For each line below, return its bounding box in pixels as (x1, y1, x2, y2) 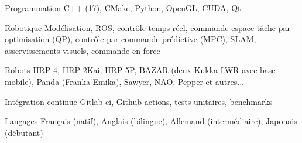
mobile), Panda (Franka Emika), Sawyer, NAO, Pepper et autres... (5, 75, 244, 87)
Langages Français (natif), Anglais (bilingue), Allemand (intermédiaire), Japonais (5, 115, 297, 127)
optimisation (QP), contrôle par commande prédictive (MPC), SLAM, (5, 33, 256, 45)
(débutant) (5, 126, 43, 138)
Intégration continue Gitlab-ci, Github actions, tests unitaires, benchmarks (5, 95, 273, 107)
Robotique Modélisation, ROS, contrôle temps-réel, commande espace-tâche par (5, 21, 291, 33)
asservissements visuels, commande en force (5, 44, 160, 56)
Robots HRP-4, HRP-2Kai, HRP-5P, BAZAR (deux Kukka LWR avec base (5, 64, 276, 76)
